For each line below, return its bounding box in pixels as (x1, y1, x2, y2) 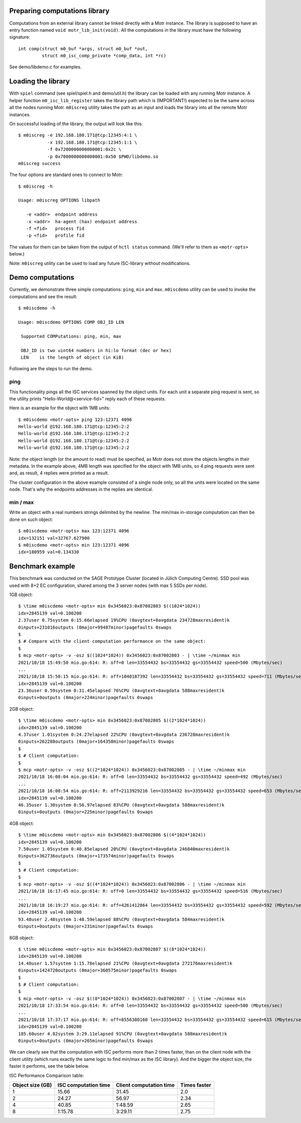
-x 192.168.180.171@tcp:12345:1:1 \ (47, 139, 137, 145)
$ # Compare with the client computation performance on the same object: (18, 639, 206, 644)
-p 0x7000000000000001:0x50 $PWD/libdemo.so (47, 153, 159, 159)
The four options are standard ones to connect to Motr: (9, 171, 123, 178)
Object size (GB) (12, 1082, 52, 1088)
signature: (9, 34, 30, 40)
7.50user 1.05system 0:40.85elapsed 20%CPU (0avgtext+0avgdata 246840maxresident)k (18, 846, 230, 852)
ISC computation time (57, 1082, 110, 1088)
